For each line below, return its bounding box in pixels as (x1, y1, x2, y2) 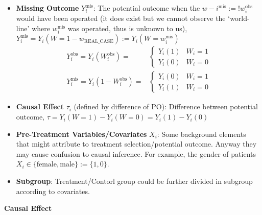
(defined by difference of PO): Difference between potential (74, 101, 258, 112)
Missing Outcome (16, 3, 79, 13)
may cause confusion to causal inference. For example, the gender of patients (16, 148, 256, 159)
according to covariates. (16, 185, 90, 196)
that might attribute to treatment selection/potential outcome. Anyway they (16, 138, 257, 149)
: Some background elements (157, 128, 246, 139)
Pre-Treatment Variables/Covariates (16, 128, 147, 139)
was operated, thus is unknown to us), (67, 22, 187, 33)
